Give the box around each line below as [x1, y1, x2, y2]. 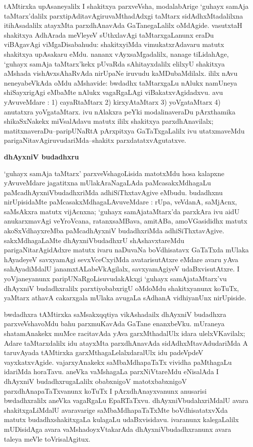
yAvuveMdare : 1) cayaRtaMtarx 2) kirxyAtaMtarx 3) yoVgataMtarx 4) [4, 96, 221, 107]
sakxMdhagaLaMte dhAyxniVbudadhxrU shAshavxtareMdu [4, 235, 184, 245]
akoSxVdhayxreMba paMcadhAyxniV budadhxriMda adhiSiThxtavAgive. [4, 225, 225, 236]
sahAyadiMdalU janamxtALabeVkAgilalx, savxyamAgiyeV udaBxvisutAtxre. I [4, 264, 240, 274]
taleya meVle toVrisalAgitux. [4, 433, 91, 444]
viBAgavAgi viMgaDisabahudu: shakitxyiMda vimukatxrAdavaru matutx [4, 39, 224, 49]
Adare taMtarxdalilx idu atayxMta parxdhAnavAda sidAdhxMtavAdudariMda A [4, 337, 248, 348]
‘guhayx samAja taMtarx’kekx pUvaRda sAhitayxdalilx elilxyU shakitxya [4, 58, 225, 68]
